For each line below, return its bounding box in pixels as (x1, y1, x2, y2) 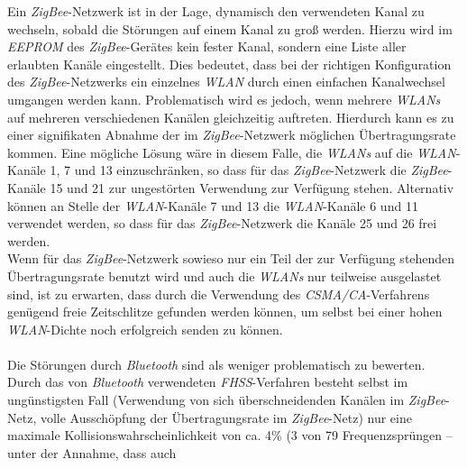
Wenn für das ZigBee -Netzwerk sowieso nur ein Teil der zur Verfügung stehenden (7, 249, 455, 268)
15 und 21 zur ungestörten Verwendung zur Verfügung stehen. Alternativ (50, 178, 454, 197)
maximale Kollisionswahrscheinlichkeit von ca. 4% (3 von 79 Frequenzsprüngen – (7, 426, 453, 445)
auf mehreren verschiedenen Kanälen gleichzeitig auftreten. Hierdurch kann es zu (7, 107, 454, 126)
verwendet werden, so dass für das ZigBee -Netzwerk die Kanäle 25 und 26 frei (7, 214, 437, 233)
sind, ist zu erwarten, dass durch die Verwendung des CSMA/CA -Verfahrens (7, 284, 430, 303)
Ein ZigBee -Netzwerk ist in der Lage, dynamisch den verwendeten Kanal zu (7, 2, 425, 20)
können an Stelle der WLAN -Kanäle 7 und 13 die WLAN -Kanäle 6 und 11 (7, 196, 418, 215)
